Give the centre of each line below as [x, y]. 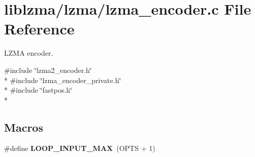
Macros [24, 127]
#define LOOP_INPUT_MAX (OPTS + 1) [80, 148]
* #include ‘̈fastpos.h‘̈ [38, 90]
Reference [39, 29]
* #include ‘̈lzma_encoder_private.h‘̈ [63, 80]
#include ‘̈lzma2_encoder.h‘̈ [48, 70]
